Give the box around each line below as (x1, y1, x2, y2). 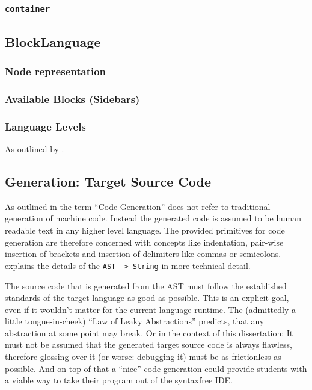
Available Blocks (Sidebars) (5, 91, 140, 106)
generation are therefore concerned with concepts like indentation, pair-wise (5, 235, 284, 248)
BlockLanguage (5, 32, 101, 51)
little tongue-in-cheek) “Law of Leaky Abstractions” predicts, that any (5, 315, 265, 327)
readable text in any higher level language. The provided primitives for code (5, 224, 285, 237)
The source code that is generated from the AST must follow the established (5, 279, 287, 292)
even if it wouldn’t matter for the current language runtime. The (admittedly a (5, 303, 296, 315)
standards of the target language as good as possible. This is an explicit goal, (5, 291, 289, 304)
